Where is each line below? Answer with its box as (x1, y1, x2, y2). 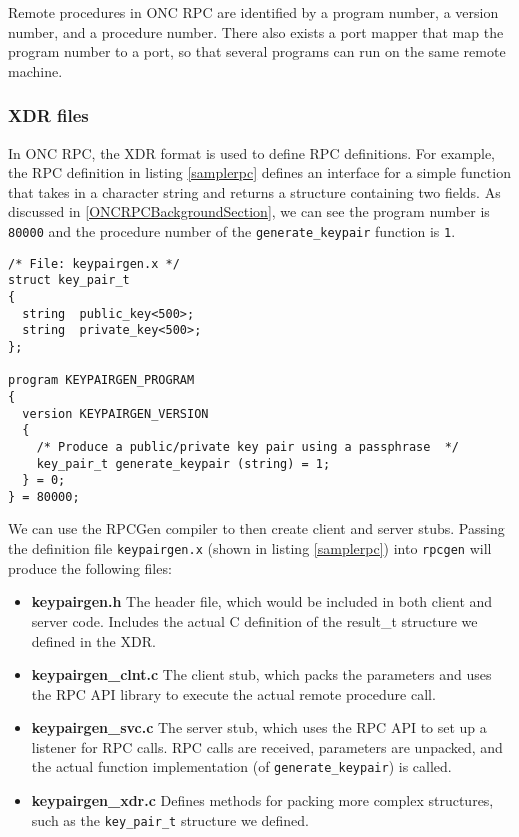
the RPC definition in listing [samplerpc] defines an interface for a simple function (8, 162, 511, 183)
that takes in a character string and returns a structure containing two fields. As (8, 181, 501, 202)
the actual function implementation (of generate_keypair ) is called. (31, 756, 452, 777)
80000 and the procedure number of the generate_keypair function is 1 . (8, 220, 456, 241)
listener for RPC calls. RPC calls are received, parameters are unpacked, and (31, 736, 503, 757)
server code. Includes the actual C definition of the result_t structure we (31, 610, 478, 631)
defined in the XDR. (31, 630, 156, 651)
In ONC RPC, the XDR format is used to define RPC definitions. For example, (8, 142, 496, 163)
